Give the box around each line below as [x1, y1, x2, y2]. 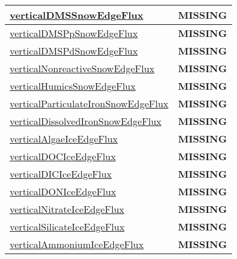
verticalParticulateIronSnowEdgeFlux [10, 96, 169, 110]
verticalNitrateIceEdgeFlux [10, 202, 124, 216]
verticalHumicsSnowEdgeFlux [10, 79, 136, 93]
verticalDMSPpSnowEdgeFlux [10, 26, 138, 40]
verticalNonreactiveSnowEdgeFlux [10, 61, 155, 75]
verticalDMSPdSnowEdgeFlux [10, 44, 138, 58]
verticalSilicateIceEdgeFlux [10, 220, 125, 234]
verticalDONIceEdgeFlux [10, 184, 116, 198]
